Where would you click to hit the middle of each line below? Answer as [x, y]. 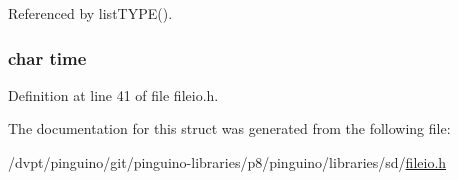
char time [47, 57]
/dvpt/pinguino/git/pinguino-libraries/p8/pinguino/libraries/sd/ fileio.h [227, 162]
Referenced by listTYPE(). [90, 13]
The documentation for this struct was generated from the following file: [229, 128]
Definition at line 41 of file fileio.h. [113, 94]
